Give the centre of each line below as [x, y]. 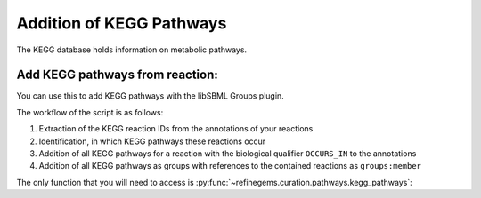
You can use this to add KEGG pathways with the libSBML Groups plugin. [150, 96]
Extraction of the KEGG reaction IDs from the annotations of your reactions [176, 129]
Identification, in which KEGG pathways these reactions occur [152, 141]
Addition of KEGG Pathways [122, 23]
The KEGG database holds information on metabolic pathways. [132, 50]
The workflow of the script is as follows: [90, 112]
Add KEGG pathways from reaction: [117, 75]
